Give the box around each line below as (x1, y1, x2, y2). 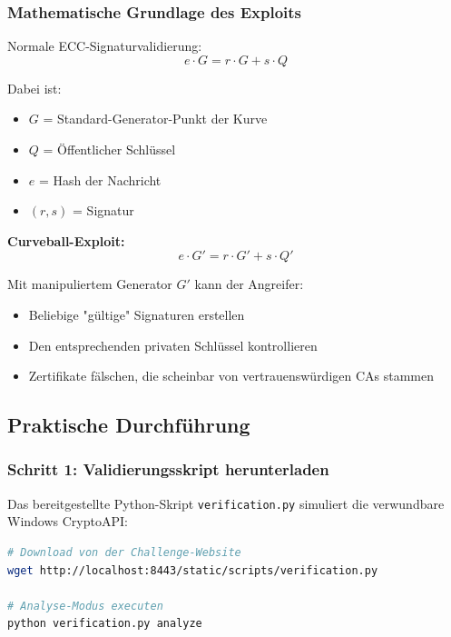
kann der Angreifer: (194, 274, 304, 294)
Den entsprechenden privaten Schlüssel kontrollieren (28, 335, 318, 354)
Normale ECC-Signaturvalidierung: (7, 36, 202, 55)
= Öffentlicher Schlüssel (43, 140, 176, 158)
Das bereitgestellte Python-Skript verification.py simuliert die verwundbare (7, 493, 445, 513)
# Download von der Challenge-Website (7, 546, 241, 559)
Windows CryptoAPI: (7, 512, 128, 531)
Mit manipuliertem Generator (7, 274, 172, 294)
